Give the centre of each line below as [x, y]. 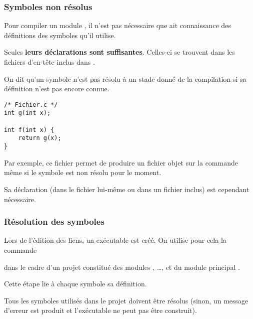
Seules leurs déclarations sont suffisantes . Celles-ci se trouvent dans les [119, 52]
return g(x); [40, 138]
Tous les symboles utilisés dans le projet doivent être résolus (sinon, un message [126, 300]
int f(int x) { [29, 130]
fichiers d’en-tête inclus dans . [49, 62]
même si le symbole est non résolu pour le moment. [83, 172]
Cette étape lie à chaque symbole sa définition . [75, 284]
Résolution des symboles [54, 221]
